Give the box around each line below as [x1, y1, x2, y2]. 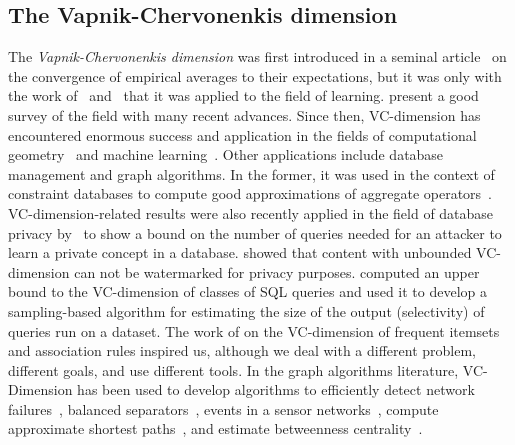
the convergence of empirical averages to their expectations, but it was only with [8, 65, 502, 86]
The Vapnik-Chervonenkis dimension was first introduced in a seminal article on [8, 46, 507, 67]
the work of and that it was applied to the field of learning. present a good [8, 85, 479, 106]
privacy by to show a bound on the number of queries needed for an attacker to [8, 222, 502, 243]
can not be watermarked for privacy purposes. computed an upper [74, 261, 480, 282]
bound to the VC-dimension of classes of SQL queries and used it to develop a [8, 281, 488, 302]
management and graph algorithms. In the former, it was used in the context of [8, 163, 495, 184]
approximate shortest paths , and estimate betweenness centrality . [8, 418, 423, 439]
